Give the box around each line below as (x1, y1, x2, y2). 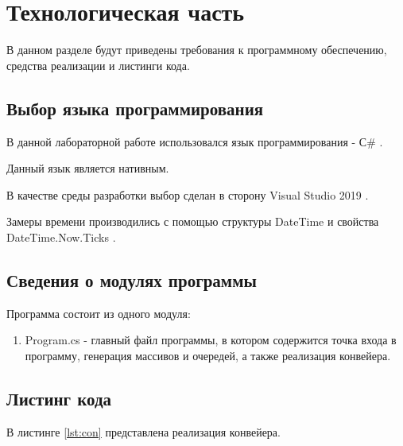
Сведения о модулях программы (6, 267, 257, 292)
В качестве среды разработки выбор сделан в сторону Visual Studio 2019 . (6, 186, 369, 203)
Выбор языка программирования (6, 95, 264, 120)
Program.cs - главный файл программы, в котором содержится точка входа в (25, 332, 397, 348)
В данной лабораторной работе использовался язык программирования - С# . (6, 133, 383, 149)
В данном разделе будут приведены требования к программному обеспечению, (6, 41, 387, 58)
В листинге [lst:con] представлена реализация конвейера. (6, 423, 281, 440)
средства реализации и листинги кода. (6, 56, 190, 73)
